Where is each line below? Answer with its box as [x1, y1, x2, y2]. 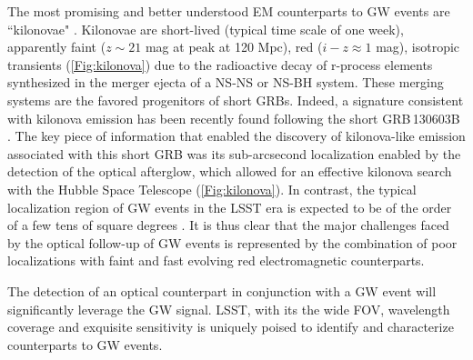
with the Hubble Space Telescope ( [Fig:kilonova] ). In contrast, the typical [7, 179, 417, 198]
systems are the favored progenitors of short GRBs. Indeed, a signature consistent [7, 90, 464, 109]
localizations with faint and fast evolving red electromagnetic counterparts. [7, 251, 425, 270]
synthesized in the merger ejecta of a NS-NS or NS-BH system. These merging [7, 73, 444, 92]
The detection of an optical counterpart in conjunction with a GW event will [7, 281, 437, 300]
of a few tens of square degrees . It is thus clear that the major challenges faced [7, 215, 449, 235]
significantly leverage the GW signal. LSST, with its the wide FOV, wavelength [7, 299, 450, 318]
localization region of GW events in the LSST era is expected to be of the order [7, 197, 452, 216]
